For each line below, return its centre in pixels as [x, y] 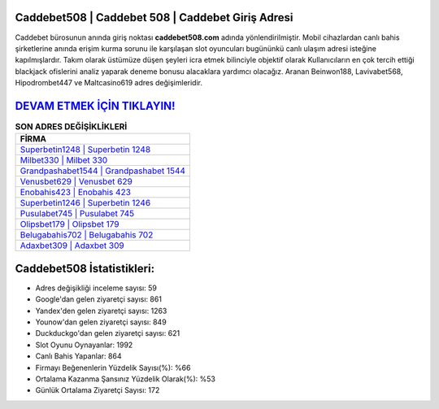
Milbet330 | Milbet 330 [64, 160]
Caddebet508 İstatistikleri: [85, 268]
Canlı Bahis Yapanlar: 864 [78, 356]
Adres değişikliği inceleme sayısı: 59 [96, 288]
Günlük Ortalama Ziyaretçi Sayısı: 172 [98, 390]
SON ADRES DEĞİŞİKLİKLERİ [71, 127]
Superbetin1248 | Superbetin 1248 [85, 150]
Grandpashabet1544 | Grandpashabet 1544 [103, 171]
